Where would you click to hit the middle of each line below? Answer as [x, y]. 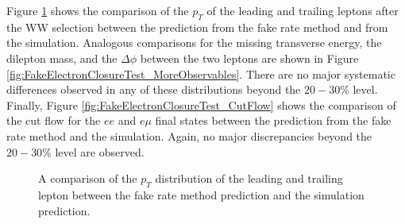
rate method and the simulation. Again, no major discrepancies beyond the [189, 135]
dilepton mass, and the [62, 58]
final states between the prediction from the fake [273, 120]
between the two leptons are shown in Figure [249, 58]
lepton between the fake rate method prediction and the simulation [201, 194]
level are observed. [100, 151]
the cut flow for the [54, 120]
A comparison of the [88, 178]
